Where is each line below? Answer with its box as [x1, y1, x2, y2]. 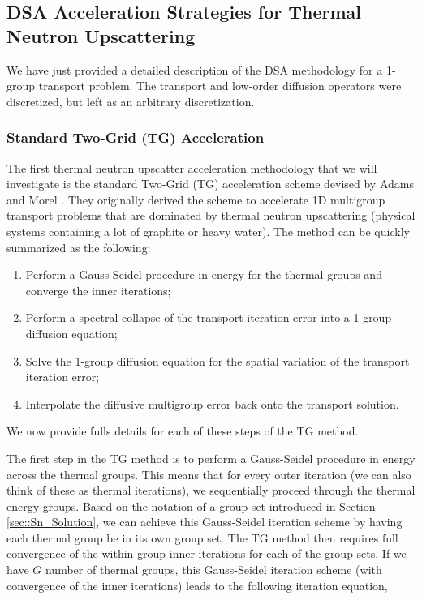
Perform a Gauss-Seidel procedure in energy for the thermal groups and [25, 266, 382, 283]
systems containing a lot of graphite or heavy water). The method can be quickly [6, 222, 410, 239]
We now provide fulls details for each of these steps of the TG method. [6, 422, 359, 439]
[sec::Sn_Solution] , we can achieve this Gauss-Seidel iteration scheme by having [6, 513, 403, 530]
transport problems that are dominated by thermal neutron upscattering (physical [6, 207, 416, 224]
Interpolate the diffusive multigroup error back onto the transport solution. [25, 395, 399, 412]
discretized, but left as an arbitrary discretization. [6, 92, 255, 109]
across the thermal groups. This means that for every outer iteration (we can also [6, 465, 411, 482]
